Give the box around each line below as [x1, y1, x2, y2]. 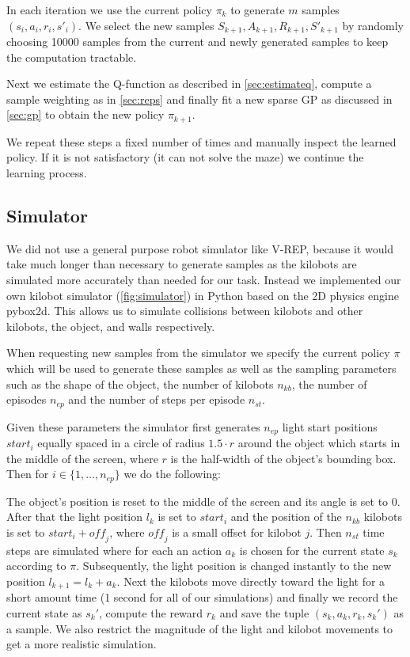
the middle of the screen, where [6, 450, 158, 466]
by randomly [342, 17, 404, 33]
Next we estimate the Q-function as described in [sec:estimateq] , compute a [6, 75, 372, 92]
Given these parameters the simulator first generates [6, 418, 260, 435]
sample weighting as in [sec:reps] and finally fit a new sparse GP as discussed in [6, 90, 393, 107]
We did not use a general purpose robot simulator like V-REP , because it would [6, 240, 394, 256]
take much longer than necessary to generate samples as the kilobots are [6, 256, 357, 272]
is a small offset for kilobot [172, 523, 302, 540]
